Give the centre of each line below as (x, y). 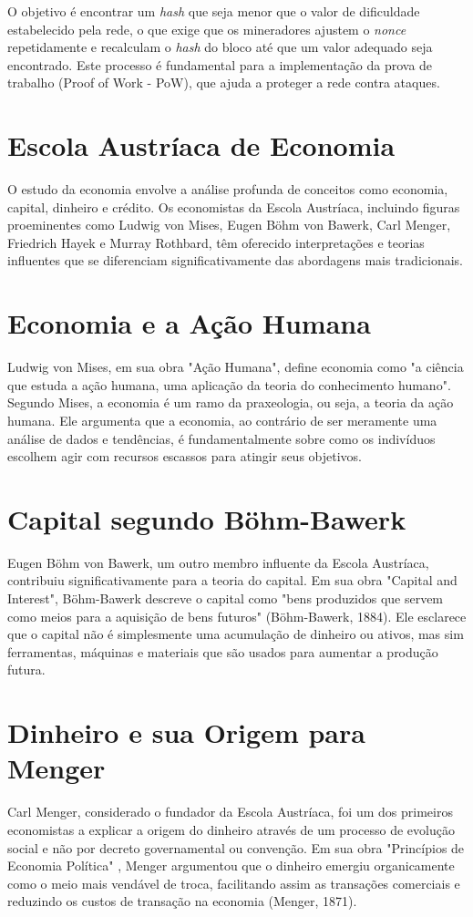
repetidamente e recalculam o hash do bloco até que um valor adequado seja (220, 47)
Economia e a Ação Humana (189, 323)
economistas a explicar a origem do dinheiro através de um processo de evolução (231, 829)
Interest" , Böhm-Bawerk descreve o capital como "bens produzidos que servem (226, 598)
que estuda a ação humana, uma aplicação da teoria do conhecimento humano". (229, 384)
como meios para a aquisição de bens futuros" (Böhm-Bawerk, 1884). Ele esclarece (237, 616)
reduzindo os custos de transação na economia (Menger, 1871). (182, 901)
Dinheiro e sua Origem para (186, 732)
